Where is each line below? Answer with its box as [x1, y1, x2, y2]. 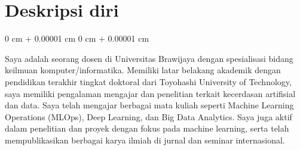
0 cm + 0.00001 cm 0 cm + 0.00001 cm [5, 32, 149, 45]
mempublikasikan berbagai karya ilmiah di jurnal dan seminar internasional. [5, 133, 285, 146]
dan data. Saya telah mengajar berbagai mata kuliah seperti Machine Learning [5, 99, 294, 111]
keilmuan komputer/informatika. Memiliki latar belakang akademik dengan [5, 64, 281, 76]
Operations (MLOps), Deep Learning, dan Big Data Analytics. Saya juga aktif [5, 110, 292, 123]
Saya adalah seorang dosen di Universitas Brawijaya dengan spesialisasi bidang [5, 52, 293, 64]
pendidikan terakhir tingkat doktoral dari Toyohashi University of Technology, [5, 75, 292, 87]
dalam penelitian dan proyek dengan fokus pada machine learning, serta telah [5, 122, 289, 135]
